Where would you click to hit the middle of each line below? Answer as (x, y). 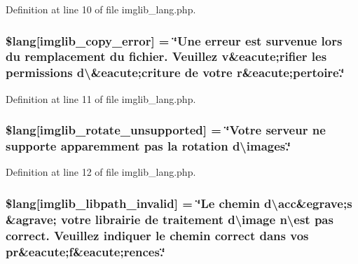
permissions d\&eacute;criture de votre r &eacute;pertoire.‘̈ (175, 72)
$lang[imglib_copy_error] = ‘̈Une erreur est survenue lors (174, 40)
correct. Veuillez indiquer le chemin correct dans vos (157, 235)
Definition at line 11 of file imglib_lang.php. (101, 98)
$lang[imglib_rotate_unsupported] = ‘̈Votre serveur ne (166, 130)
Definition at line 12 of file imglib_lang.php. (101, 172)
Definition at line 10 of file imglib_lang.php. (101, 9)
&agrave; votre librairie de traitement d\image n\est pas (170, 219)
